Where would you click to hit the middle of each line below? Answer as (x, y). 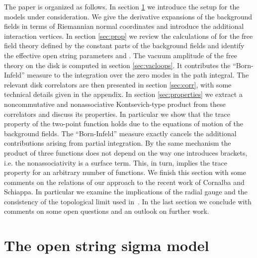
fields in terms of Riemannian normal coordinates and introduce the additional (124, 26)
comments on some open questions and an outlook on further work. (107, 211)
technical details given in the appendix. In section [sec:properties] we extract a (123, 94)
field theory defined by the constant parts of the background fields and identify (124, 45)
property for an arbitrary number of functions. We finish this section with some (125, 172)
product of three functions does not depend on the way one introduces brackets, (126, 152)
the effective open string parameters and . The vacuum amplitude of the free (121, 55)
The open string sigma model (107, 245)
